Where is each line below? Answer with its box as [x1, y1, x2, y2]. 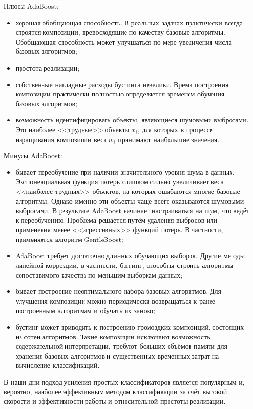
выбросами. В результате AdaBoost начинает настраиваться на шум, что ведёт [15, 205, 250, 216]
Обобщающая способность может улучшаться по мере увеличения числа [15, 36, 232, 47]
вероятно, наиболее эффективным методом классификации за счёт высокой [4, 386, 227, 396]
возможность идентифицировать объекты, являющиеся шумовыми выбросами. [15, 115, 249, 125]
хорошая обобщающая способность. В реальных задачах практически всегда [15, 17, 243, 27]
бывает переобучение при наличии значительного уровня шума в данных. [15, 167, 235, 177]
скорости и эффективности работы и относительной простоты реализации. [4, 396, 226, 406]
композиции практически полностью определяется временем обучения [15, 89, 225, 99]
